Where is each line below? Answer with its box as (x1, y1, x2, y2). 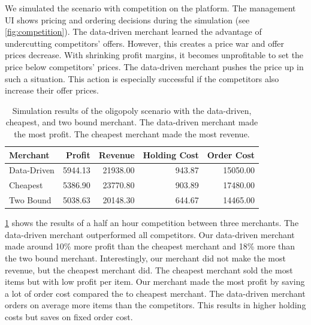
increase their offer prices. (5, 84, 99, 97)
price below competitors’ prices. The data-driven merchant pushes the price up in (5, 60, 304, 73)
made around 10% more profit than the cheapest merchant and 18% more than (5, 240, 295, 252)
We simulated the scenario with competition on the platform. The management (5, 2, 296, 14)
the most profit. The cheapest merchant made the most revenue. (14, 127, 250, 140)
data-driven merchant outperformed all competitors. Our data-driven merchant (5, 228, 295, 240)
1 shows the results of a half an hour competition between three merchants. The (5, 216, 299, 229)
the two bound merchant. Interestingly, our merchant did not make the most (5, 251, 286, 264)
